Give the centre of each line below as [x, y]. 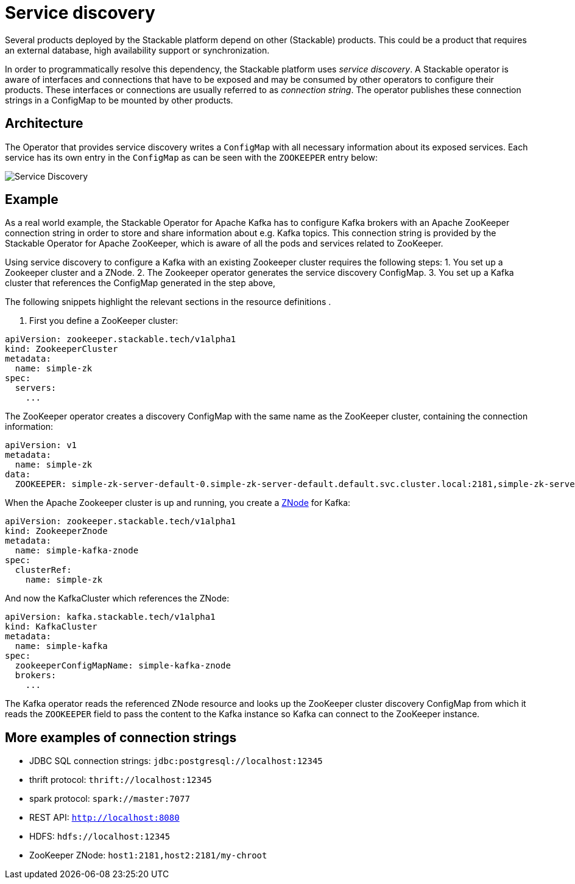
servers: [36, 388]
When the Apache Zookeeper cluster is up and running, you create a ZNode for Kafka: [178, 503]
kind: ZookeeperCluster [62, 349]
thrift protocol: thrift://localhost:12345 [121, 780]
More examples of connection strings [121, 737]
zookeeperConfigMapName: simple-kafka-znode [123, 666]
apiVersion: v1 [41, 445]
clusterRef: [43, 570]
